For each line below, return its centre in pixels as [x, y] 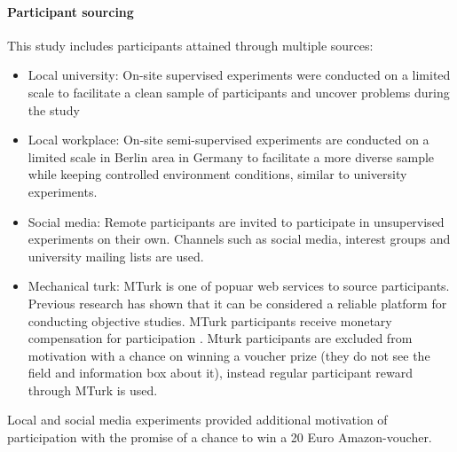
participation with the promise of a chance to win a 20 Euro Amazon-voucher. [220, 437]
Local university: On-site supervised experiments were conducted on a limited [239, 75]
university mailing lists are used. [116, 256]
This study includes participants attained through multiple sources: [190, 45]
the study [54, 109]
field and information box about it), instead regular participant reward [221, 373]
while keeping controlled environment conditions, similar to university [217, 174]
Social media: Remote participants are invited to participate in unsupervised [236, 221]
